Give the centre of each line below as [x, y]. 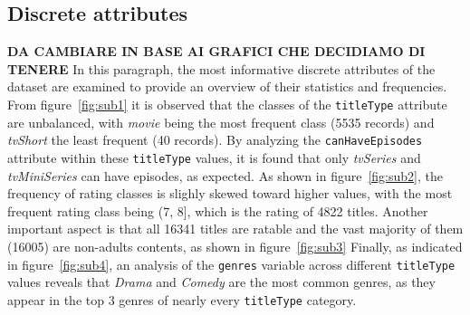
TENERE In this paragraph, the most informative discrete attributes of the [221, 68]
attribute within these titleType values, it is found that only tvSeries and [214, 157]
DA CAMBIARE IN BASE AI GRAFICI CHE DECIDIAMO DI [216, 51]
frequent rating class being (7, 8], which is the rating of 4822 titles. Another [218, 210]
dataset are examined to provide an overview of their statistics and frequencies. [227, 86]
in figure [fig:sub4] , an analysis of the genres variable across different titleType [231, 264]
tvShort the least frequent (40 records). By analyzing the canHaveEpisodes [215, 140]
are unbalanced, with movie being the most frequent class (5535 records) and [221, 122]
